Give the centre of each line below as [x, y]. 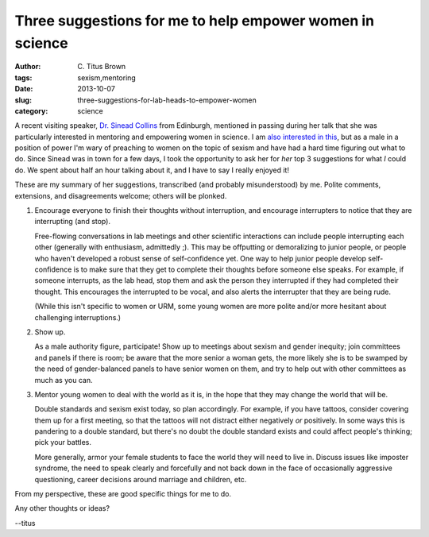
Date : [24, 89]
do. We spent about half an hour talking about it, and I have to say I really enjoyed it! [152, 170]
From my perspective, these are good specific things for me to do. [123, 494]
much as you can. [64, 380]
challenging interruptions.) [78, 317]
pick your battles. [63, 442]
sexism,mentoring [107, 77]
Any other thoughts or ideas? [62, 508]
